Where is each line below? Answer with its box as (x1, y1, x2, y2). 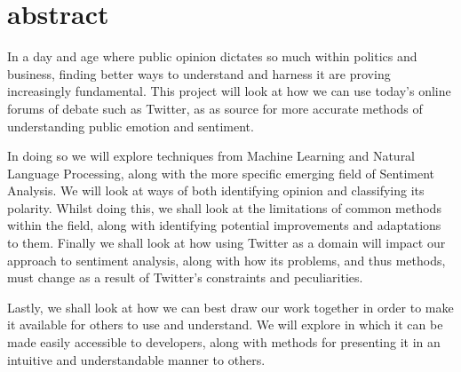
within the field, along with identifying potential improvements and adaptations (7, 216, 441, 234)
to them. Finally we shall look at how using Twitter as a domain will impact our (7, 233, 446, 252)
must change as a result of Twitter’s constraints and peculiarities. (7, 268, 363, 287)
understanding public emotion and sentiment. (7, 116, 254, 135)
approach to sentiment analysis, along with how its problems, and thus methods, (7, 250, 446, 269)
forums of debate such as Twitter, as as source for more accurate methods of (7, 99, 423, 117)
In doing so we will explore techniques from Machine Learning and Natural (7, 146, 416, 165)
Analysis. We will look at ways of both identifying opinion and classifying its (7, 181, 425, 200)
